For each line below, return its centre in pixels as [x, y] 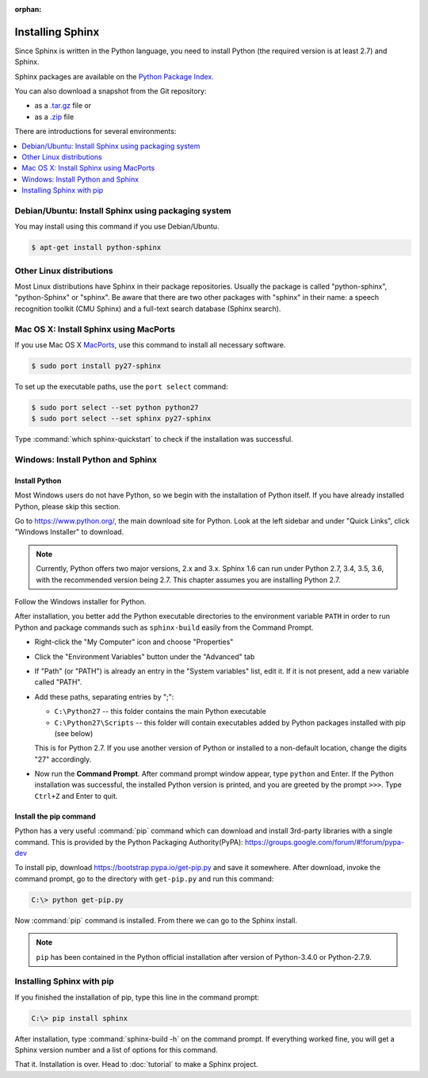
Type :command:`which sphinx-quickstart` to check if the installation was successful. [154, 439]
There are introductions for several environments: [96, 132]
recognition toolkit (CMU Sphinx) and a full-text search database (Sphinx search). [148, 309]
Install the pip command [55, 816]
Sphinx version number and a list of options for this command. [116, 1050]
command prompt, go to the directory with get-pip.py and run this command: [144, 879]
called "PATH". [58, 682]
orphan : [28, 9]
